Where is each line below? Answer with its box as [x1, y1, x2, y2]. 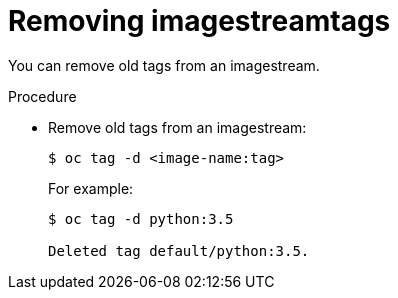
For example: [48, 179, 134, 197]
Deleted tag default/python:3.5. [48, 242, 310, 259]
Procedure [8, 87, 77, 105]
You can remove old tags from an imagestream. [8, 56, 320, 74]
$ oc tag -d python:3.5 [48, 210, 234, 227]
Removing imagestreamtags [8, 4, 391, 38]
